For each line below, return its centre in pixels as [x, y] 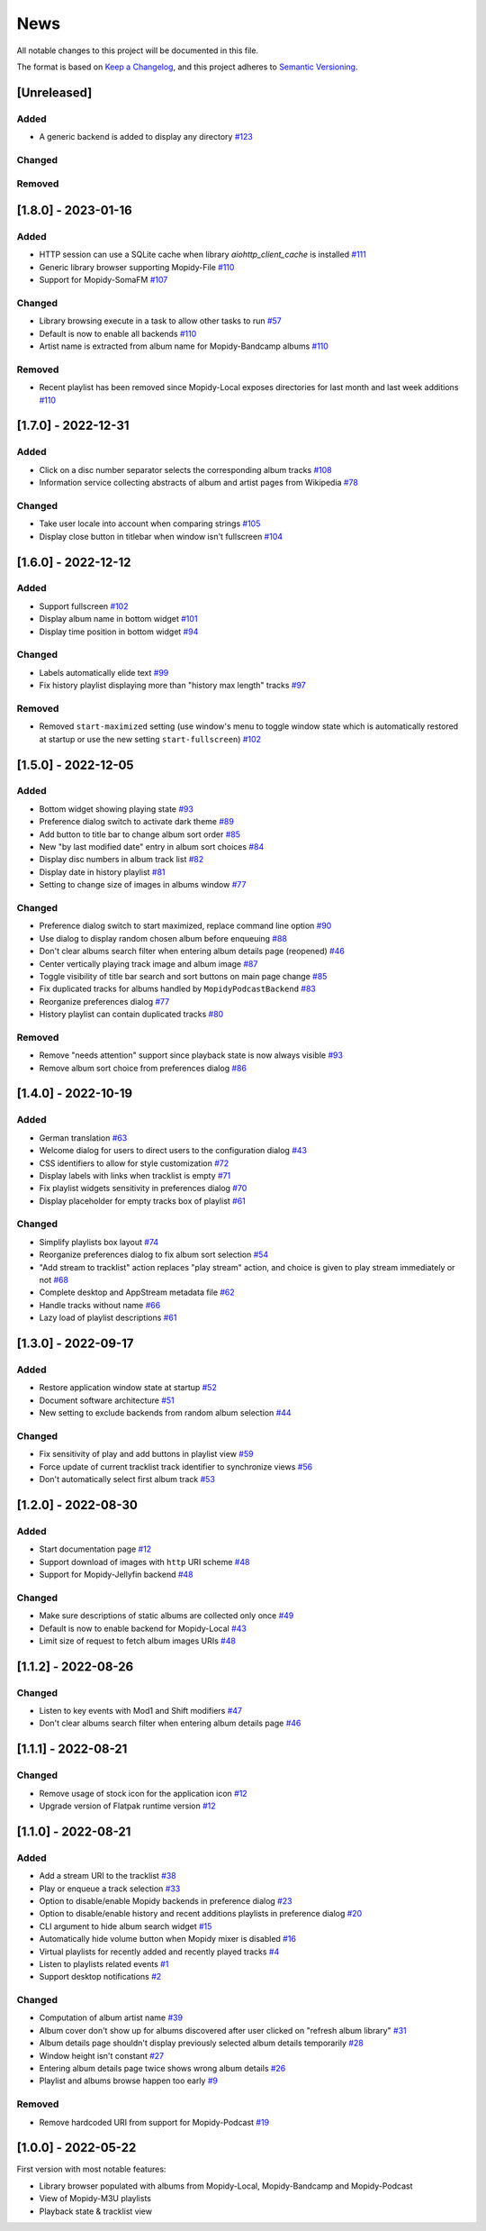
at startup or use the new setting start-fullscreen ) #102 [150, 739]
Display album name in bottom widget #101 [118, 619]
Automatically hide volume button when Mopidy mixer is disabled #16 [168, 1939]
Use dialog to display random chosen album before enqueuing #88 [163, 938]
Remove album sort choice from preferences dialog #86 [143, 1068]
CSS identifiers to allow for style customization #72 [134, 1163]
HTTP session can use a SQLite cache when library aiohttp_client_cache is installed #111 [202, 255]
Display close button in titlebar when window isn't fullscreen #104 [161, 536]
